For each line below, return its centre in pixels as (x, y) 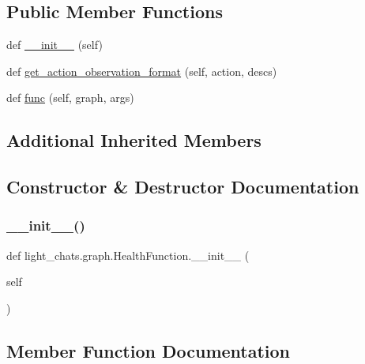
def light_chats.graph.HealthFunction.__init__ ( (128, 255)
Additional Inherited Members (134, 140)
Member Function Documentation (149, 350)
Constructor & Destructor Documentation (183, 187)
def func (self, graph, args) (70, 98)
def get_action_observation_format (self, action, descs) (142, 71)
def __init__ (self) (55, 45)
